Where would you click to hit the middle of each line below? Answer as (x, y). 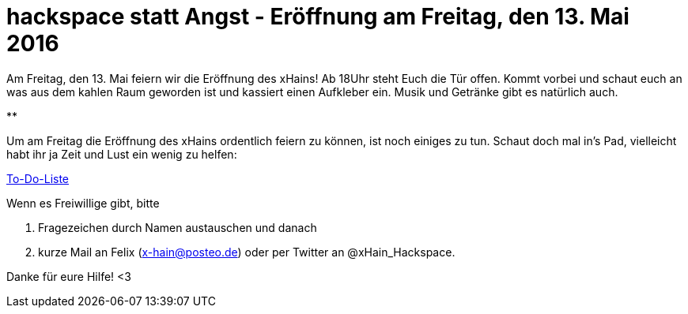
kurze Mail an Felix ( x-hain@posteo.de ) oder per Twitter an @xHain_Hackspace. (247, 252)
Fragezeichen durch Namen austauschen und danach (178, 227)
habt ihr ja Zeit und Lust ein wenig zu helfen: (122, 154)
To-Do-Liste (38, 178)
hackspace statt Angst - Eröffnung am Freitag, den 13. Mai (318, 17)
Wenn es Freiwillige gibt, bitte (83, 203)
